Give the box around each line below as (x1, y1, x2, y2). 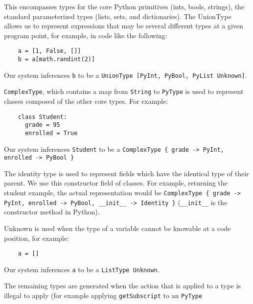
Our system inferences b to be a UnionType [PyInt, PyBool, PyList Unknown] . (4, 70, 247, 80)
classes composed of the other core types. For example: (4, 96, 168, 106)
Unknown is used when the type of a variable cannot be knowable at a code (4, 223, 231, 233)
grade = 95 (24, 121, 60, 129)
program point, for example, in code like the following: (4, 30, 167, 40)
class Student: (18, 113, 67, 120)
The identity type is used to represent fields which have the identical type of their (4, 168, 249, 178)
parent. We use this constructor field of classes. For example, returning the (4, 178, 228, 188)
